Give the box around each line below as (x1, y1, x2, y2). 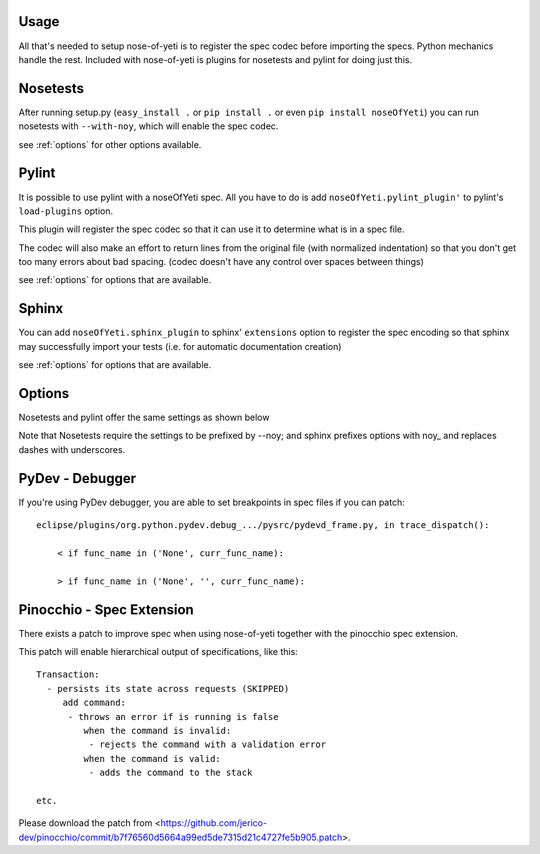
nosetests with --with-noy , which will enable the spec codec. (18, 120, 279, 132)
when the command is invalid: (83, 725, 232, 736)
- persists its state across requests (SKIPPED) (46, 683, 290, 694)
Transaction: (36, 669, 100, 680)
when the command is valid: (83, 753, 222, 764)
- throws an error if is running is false (67, 711, 279, 722)
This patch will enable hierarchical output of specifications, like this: (18, 645, 299, 657)
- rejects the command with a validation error (88, 739, 327, 750)
